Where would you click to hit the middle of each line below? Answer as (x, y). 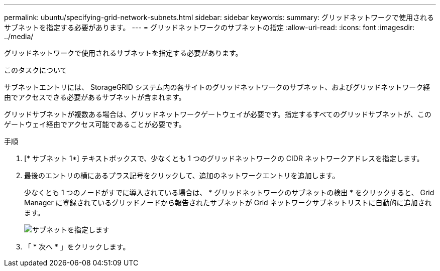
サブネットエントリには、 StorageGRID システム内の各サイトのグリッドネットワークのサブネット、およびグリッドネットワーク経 (217, 87)
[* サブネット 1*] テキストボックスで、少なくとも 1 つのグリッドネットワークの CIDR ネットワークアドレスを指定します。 (224, 158)
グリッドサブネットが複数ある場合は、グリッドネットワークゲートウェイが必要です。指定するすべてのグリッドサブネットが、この (218, 114)
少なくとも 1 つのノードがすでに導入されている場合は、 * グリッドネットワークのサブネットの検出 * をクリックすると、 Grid (229, 192)
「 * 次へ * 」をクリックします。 (77, 247)
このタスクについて (36, 70)
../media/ (19, 36)
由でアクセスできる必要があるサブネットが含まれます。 (95, 97)
